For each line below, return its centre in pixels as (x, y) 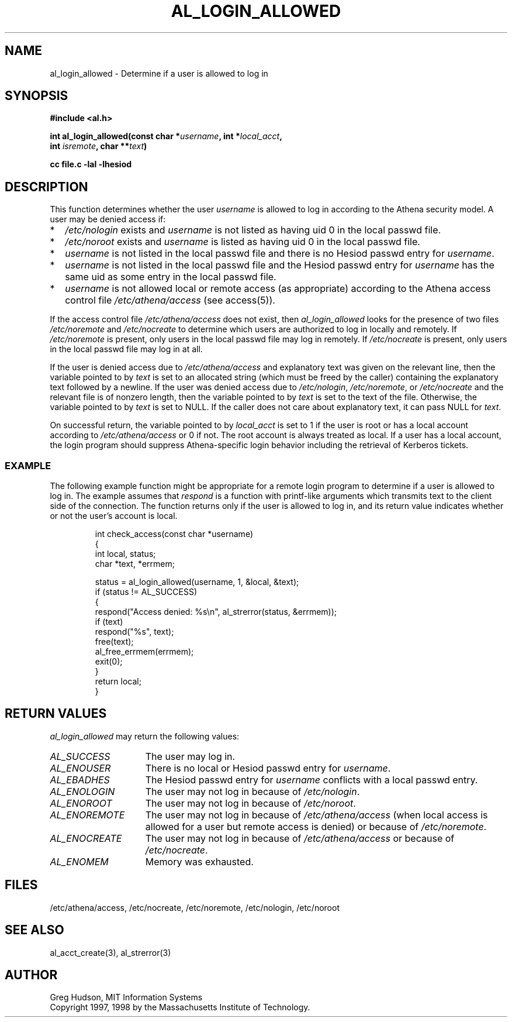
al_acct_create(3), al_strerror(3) (110, 952)
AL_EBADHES (80, 780)
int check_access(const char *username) (174, 534)
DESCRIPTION (46, 187)
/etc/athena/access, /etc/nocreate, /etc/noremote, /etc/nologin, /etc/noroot (195, 907)
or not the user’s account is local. (114, 516)
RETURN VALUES (56, 714)
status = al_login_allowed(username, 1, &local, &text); (197, 582)
